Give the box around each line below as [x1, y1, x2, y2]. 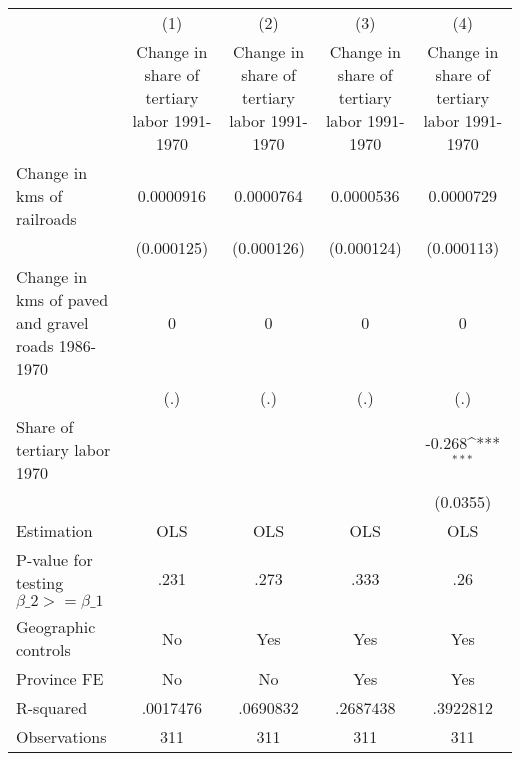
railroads [16, 207, 77, 230]
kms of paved [16, 288, 109, 311]
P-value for [16, 548, 93, 571]
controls [16, 638, 71, 661]
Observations [16, 725, 107, 748]
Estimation [16, 519, 93, 542]
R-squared [16, 696, 88, 719]
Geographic [16, 615, 96, 638]
